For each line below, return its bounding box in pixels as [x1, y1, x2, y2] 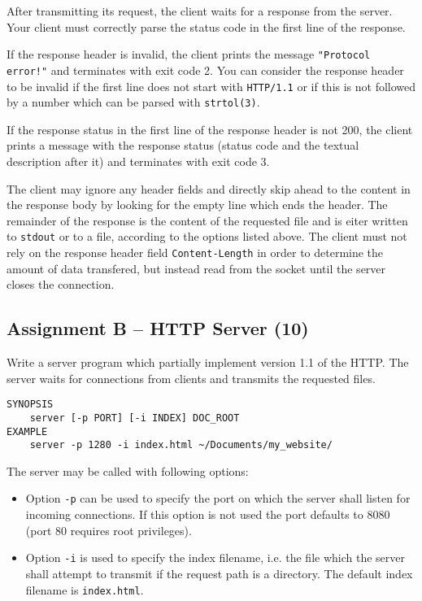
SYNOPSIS [7, 398, 54, 411]
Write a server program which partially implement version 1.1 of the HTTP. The [7, 354, 409, 371]
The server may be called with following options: [7, 462, 249, 479]
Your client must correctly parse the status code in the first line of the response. [7, 18, 406, 35]
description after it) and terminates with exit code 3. [7, 153, 270, 169]
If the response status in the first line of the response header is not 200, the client [7, 120, 413, 137]
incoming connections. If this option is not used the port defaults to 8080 [25, 506, 390, 523]
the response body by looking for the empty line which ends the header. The [7, 196, 388, 213]
